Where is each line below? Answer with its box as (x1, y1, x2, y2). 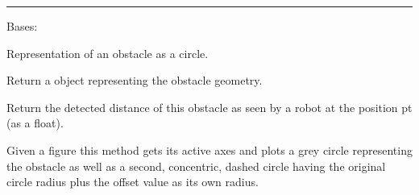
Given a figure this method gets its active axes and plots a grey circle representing (6, 141, 413, 158)
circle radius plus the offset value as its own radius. (6, 173, 259, 190)
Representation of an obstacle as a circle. (6, 44, 209, 61)
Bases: (6, 18, 38, 34)
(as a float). (6, 114, 64, 131)
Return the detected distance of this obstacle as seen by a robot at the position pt (6, 98, 413, 115)
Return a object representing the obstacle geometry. (6, 72, 263, 89)
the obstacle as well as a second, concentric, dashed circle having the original (6, 157, 386, 174)
